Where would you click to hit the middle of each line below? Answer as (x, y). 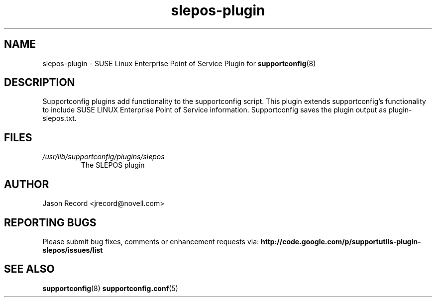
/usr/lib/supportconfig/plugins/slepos (104, 157)
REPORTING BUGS (50, 222)
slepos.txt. (59, 118)
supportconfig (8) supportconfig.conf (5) (110, 288)
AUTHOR (27, 184)
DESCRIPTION (40, 83)
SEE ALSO (29, 269)
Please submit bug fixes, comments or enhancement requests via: (151, 241)
